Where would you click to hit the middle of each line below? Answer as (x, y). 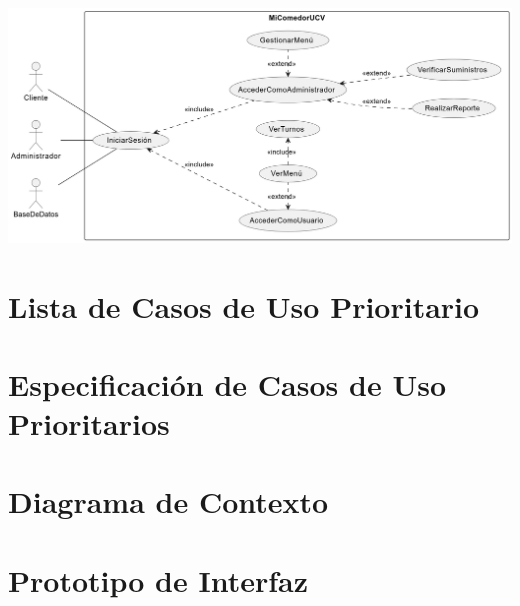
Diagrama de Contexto (168, 501)
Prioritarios (89, 423)
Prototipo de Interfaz (158, 579)
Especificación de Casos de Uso (227, 383)
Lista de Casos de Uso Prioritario (244, 305)
